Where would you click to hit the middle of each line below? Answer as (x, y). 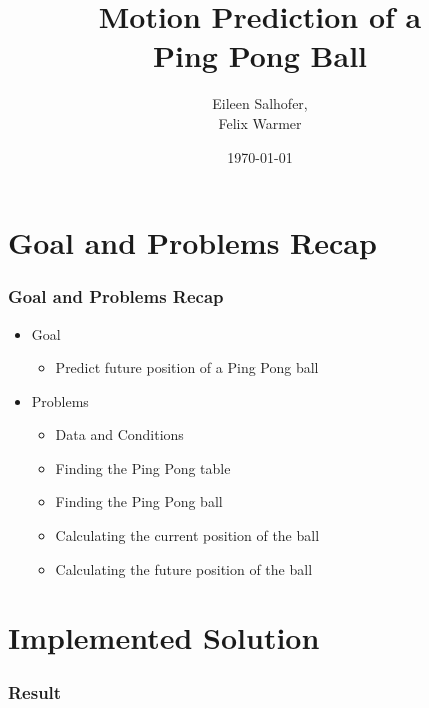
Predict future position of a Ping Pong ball (187, 367)
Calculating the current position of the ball (187, 535)
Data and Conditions (119, 434)
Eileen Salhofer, (260, 103)
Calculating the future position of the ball (184, 568)
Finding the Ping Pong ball (139, 501)
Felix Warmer (260, 122)
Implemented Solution (164, 637)
